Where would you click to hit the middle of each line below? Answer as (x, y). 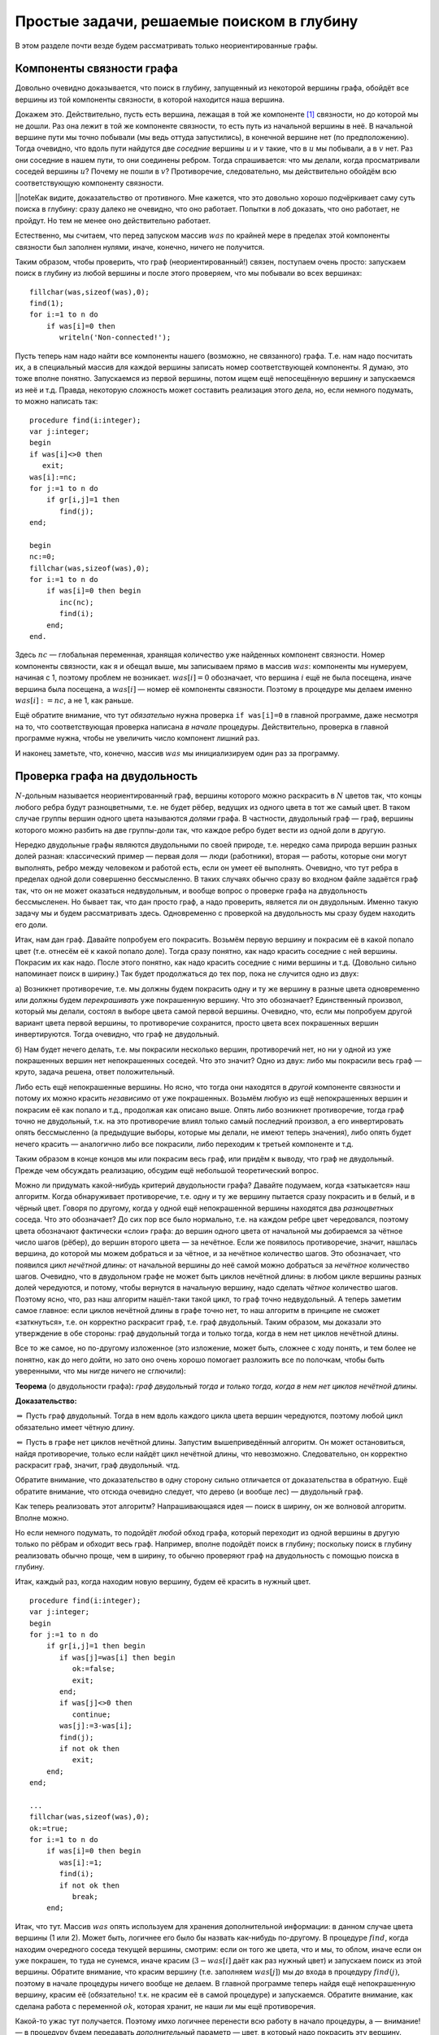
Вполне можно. (42, 1517)
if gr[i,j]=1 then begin (96, 1646)
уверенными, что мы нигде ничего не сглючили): (100, 1371)
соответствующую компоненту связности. (89, 182)
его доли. (31, 925)
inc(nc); (77, 602)
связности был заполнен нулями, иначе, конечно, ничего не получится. (140, 247)
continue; (91, 1714)
